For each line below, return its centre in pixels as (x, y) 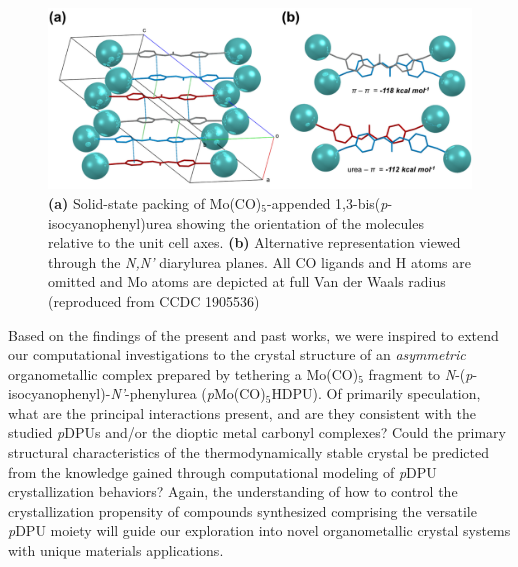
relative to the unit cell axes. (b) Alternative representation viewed (254, 242)
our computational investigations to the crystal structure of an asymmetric (237, 354)
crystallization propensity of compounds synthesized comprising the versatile (242, 510)
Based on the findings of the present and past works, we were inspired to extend (253, 334)
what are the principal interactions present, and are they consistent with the (242, 412)
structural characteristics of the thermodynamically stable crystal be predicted (248, 452)
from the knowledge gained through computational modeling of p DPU (222, 471)
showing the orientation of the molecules (300, 222)
